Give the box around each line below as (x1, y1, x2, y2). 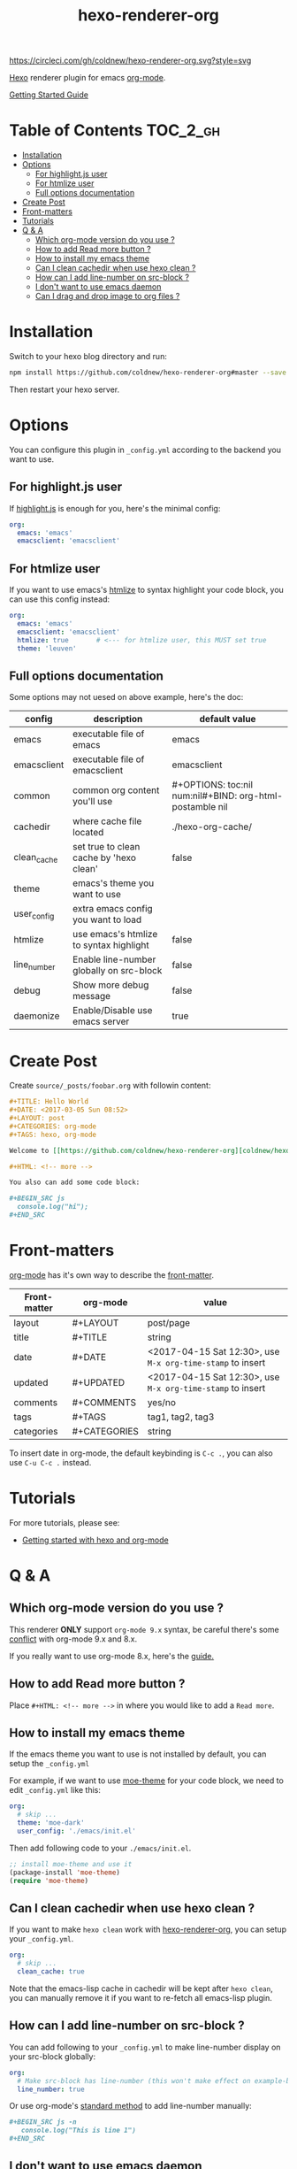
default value (199, 713, 256, 726)
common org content (72, 784, 160, 796)
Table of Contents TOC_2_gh (9, 120, 221, 141)
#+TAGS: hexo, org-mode (9, 1130, 97, 1139)
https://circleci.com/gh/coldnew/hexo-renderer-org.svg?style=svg (9, 55, 252, 66)
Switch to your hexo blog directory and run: (9, 351, 168, 362)
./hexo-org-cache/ (171, 820, 252, 833)
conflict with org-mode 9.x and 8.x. (9, 1634, 138, 1644)
